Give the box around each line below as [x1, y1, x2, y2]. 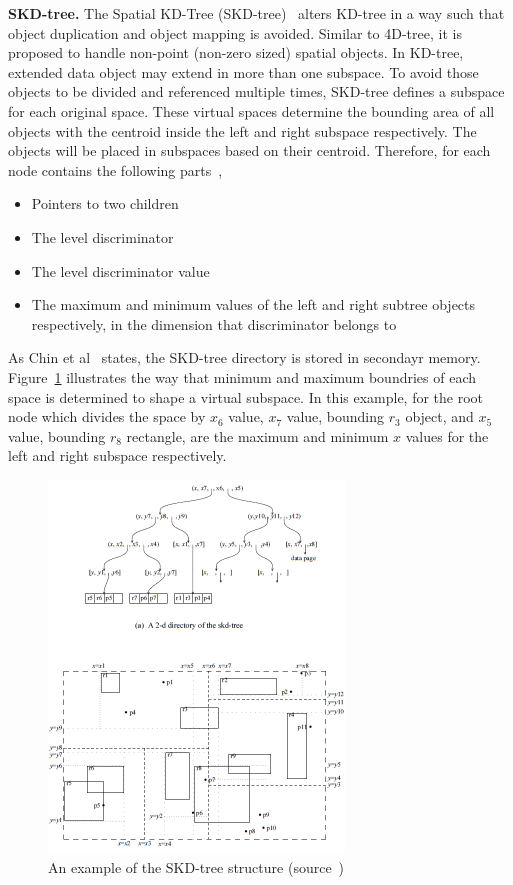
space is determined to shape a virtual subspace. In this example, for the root [8, 386, 484, 407]
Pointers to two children [31, 193, 179, 214]
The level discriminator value [31, 260, 210, 281]
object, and [405, 406, 474, 427]
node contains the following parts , [8, 159, 223, 180]
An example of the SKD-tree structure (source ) [48, 857, 345, 878]
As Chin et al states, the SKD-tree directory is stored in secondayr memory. [8, 347, 481, 368]
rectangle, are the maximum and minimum [126, 425, 389, 446]
